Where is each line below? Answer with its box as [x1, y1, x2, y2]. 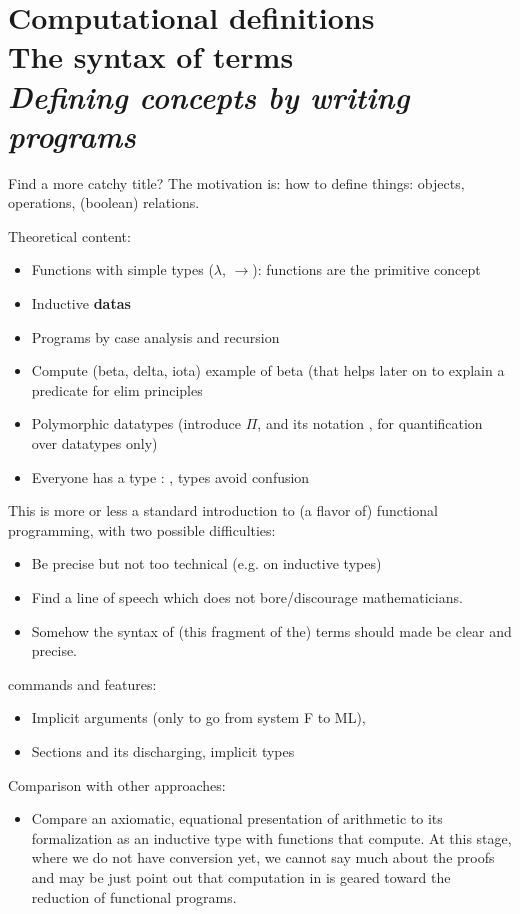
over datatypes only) [31, 433, 158, 454]
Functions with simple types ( [31, 259, 214, 280]
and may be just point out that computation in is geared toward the [31, 866, 451, 887]
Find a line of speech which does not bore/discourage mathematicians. [31, 587, 463, 607]
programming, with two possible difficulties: [8, 519, 276, 540]
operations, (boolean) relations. [8, 192, 200, 213]
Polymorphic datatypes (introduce [31, 413, 242, 434]
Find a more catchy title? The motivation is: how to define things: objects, [8, 172, 465, 193]
